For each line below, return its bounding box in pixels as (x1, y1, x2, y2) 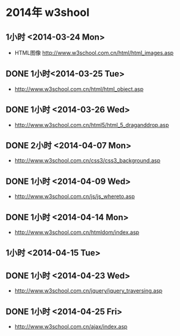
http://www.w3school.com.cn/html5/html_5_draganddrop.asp (14, 121, 169, 128)
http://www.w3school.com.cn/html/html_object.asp (14, 85, 144, 92)
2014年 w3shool (5, 5, 90, 20)
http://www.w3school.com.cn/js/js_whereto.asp (14, 193, 135, 200)
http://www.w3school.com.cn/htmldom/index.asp (14, 228, 140, 236)
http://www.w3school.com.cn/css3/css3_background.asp (14, 157, 160, 164)
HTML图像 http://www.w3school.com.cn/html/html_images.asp (14, 49, 174, 56)
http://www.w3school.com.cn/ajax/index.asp (14, 323, 128, 331)
